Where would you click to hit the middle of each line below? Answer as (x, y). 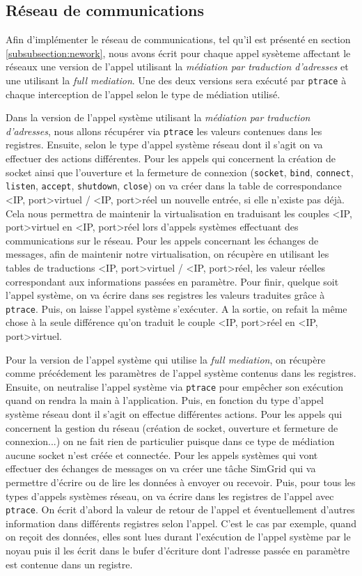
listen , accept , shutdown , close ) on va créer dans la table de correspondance (174, 186)
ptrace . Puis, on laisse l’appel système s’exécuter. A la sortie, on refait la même (176, 308)
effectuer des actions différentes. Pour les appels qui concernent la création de (171, 158)
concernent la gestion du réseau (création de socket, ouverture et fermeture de (172, 427)
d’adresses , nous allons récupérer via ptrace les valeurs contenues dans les (164, 131)
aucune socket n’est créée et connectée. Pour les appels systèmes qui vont (162, 454)
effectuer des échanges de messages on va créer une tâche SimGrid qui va (161, 468)
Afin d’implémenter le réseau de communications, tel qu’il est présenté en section (178, 39)
